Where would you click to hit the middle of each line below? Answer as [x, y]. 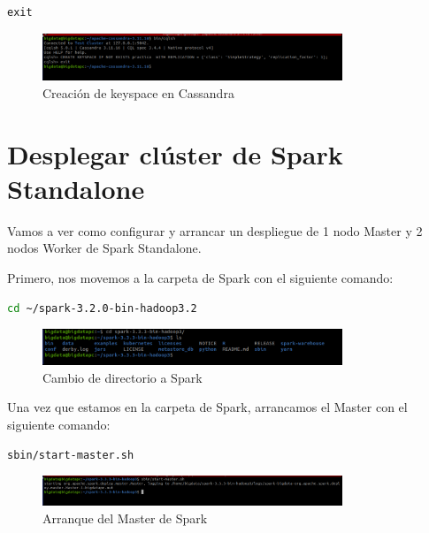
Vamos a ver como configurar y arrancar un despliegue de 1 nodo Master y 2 [215, 230]
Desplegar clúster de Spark [175, 153]
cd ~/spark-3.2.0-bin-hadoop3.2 [102, 308]
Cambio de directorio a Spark [123, 377]
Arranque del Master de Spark [125, 518]
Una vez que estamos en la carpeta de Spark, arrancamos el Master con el [207, 407]
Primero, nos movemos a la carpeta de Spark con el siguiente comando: [200, 277]
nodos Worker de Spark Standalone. [104, 248]
